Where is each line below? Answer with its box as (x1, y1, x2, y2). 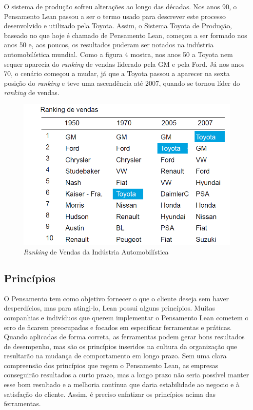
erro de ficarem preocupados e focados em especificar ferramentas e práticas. (4, 322, 232, 332)
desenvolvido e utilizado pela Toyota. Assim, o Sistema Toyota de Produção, (4, 20, 232, 31)
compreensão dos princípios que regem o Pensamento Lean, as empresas (4, 360, 218, 370)
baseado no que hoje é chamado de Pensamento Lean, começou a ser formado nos (4, 30, 247, 40)
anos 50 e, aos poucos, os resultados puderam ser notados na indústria (4, 39, 214, 50)
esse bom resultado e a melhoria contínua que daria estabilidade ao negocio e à (4, 379, 239, 390)
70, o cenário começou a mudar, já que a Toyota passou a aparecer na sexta (4, 68, 230, 78)
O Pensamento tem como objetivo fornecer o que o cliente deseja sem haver (4, 293, 229, 303)
